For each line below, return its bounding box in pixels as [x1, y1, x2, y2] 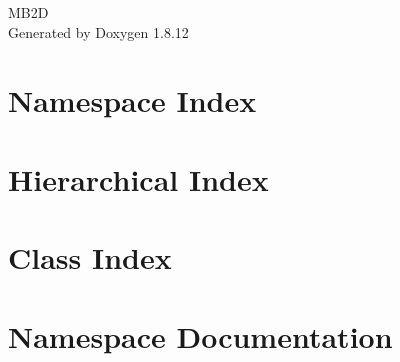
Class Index [8, 237, 172, 278]
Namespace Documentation [8, 315, 393, 356]
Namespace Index [8, 80, 257, 121]
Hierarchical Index [8, 158, 269, 199]
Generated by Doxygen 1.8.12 [8, 21, 189, 42]
